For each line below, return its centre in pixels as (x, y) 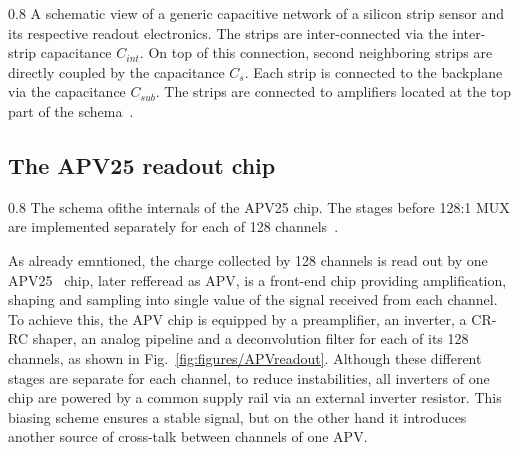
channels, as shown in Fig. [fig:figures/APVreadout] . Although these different (245, 357)
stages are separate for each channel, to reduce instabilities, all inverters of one (249, 377)
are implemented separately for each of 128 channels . (173, 226)
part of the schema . (71, 110)
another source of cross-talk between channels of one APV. (188, 436)
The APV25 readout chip (142, 164)
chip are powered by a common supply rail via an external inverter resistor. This (255, 397)
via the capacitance (67, 91)
